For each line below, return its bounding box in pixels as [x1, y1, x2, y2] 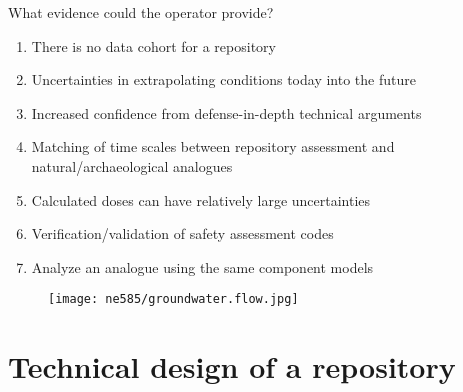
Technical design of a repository [8, 346, 456, 387]
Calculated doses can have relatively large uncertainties [31, 189, 371, 210]
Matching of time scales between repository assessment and [31, 136, 395, 157]
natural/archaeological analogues [31, 155, 233, 176]
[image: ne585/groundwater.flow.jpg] [48, 292, 299, 307]
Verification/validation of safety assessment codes [31, 223, 334, 244]
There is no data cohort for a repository [31, 35, 276, 56]
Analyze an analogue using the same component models [31, 256, 374, 277]
